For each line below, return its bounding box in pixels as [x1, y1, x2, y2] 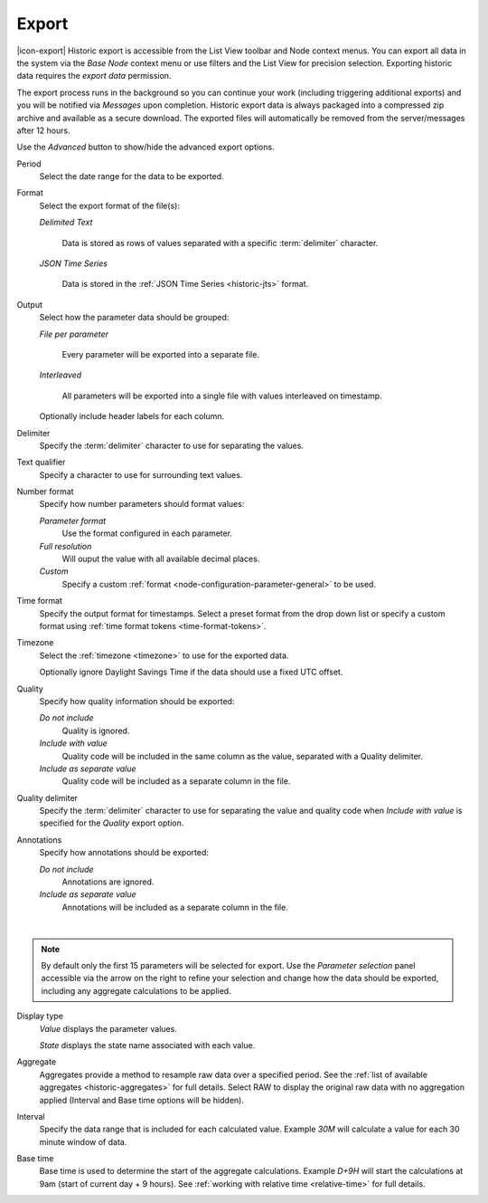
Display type [16, 1010, 63, 1022]
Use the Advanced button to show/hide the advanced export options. [16, 141, 275, 153]
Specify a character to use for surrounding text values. [39, 469, 243, 480]
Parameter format [39, 515, 107, 526]
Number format [16, 486, 74, 497]
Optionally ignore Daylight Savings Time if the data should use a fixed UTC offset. [39, 666, 343, 678]
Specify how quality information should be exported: [39, 695, 235, 706]
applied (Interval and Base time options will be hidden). [39, 1094, 244, 1105]
